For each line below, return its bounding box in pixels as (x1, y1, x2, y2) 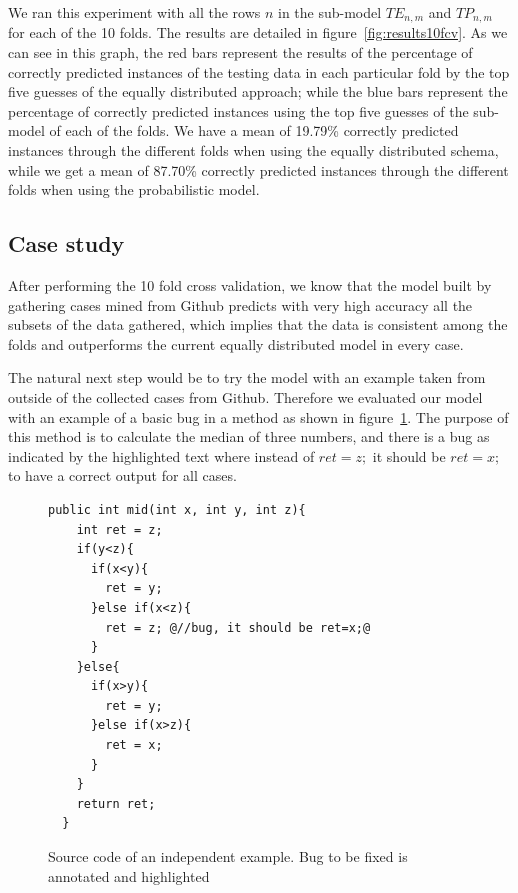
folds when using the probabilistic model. (8, 179, 260, 200)
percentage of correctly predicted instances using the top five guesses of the (8, 100, 469, 121)
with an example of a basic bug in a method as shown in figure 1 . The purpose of (8, 406, 509, 427)
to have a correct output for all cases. (8, 465, 237, 486)
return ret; (76, 796, 156, 811)
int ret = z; (76, 522, 163, 537)
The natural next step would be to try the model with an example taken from (8, 367, 486, 388)
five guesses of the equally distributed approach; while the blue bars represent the (8, 81, 508, 102)
